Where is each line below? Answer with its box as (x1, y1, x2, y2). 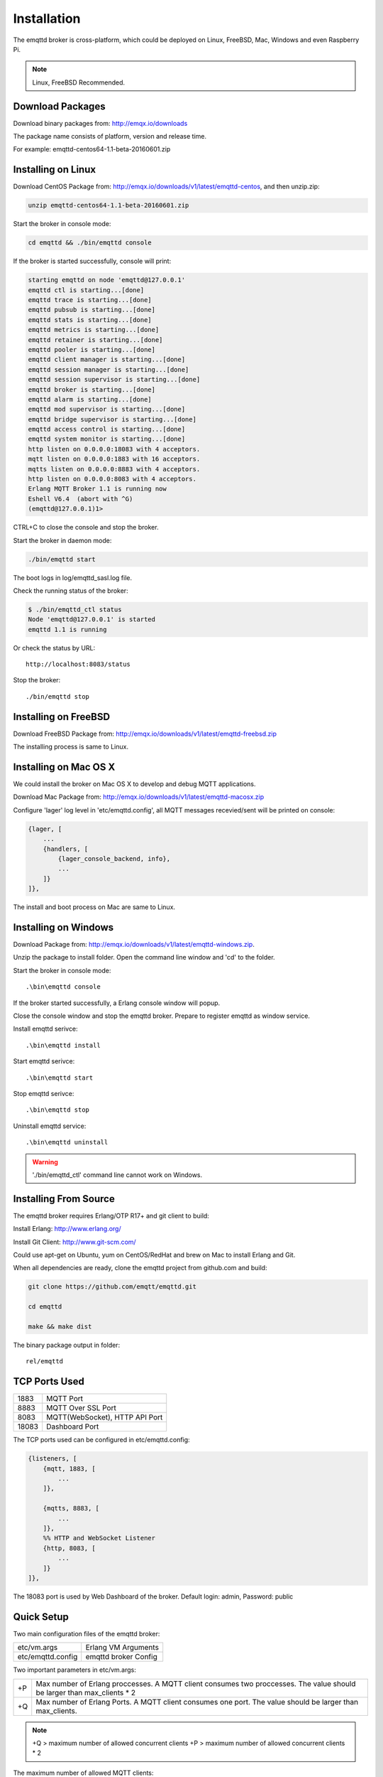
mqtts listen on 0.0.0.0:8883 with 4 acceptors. (28, 465, 201, 473)
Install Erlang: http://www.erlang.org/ (13, 1225, 122, 1233)
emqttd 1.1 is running (28, 626, 107, 633)
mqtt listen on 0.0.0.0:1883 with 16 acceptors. (28, 455, 201, 463)
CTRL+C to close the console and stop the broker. (13, 523, 159, 532)
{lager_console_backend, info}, (57, 855, 170, 863)
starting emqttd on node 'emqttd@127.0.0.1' (28, 276, 186, 284)
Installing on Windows (13, 921, 114, 933)
